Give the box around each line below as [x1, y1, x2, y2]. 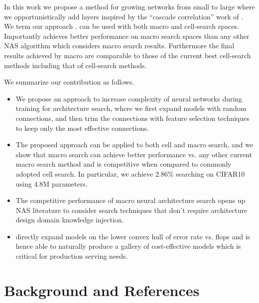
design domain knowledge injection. [15, 214, 124, 225]
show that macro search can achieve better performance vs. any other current [15, 149, 252, 159]
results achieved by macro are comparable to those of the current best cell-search [4, 50, 251, 60]
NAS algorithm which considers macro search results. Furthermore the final [4, 40, 235, 51]
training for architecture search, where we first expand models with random [15, 103, 247, 113]
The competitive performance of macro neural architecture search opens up [15, 195, 246, 205]
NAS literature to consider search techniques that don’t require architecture [15, 204, 248, 215]
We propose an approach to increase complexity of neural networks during [15, 93, 243, 103]
